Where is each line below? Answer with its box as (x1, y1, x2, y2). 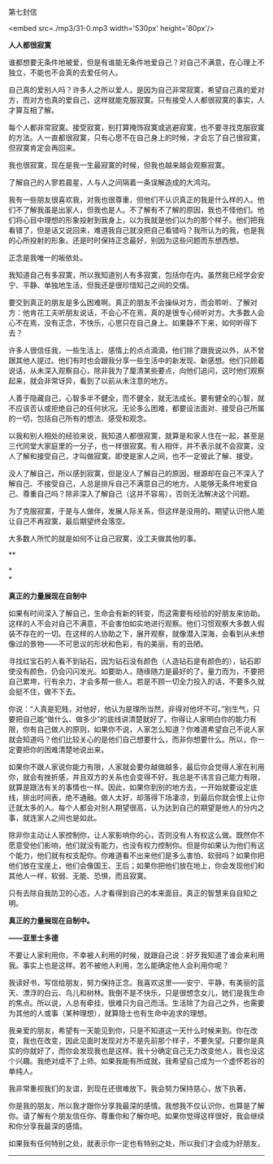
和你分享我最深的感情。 (8, 1122, 87, 1131)
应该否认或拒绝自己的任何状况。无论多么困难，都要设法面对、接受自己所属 (15, 404, 265, 413)
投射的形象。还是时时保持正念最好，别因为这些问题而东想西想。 (29, 235, 244, 245)
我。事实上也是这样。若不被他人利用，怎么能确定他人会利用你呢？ (8, 961, 229, 970)
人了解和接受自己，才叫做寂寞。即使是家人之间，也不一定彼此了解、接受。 (8, 451, 258, 461)
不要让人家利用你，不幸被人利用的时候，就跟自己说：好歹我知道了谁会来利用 (8, 951, 265, 960)
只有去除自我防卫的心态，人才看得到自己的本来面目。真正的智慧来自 (8, 888, 236, 898)
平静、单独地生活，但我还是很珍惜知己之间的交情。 (22, 280, 193, 290)
